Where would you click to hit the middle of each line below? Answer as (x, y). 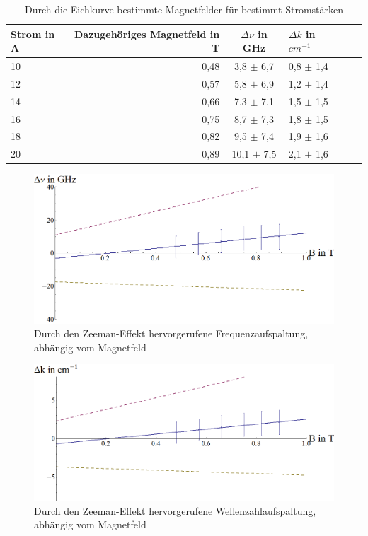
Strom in (33, 34)
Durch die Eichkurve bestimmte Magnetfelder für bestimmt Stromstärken (184, 9)
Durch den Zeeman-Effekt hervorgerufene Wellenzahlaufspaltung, (175, 510)
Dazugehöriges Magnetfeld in (147, 34)
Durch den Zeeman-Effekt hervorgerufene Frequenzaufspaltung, (171, 333)
